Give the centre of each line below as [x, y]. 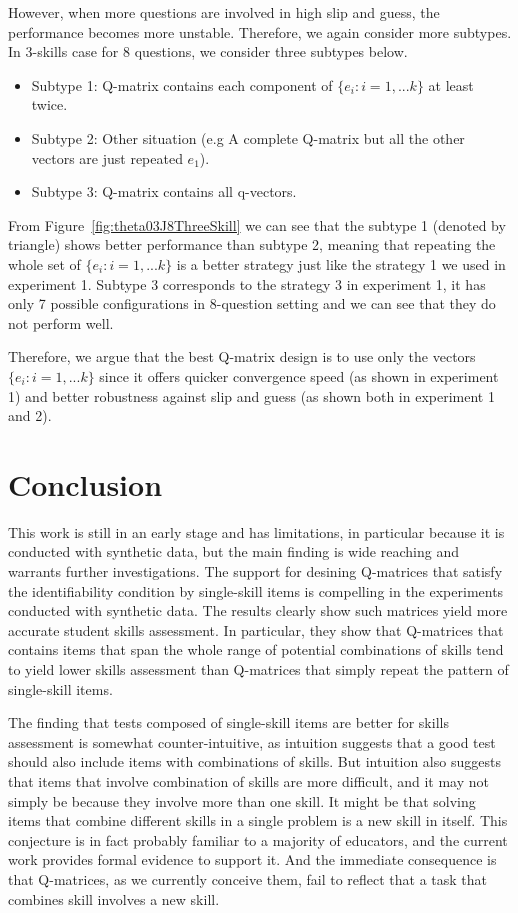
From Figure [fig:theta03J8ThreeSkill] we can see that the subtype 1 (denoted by [257, 224]
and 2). [30, 415]
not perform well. [61, 322]
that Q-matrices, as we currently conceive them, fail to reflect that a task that [248, 878]
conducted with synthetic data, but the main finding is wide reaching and [233, 551]
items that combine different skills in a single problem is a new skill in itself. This [258, 820]
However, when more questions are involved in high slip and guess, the [224, 12]
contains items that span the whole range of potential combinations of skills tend [256, 649]
